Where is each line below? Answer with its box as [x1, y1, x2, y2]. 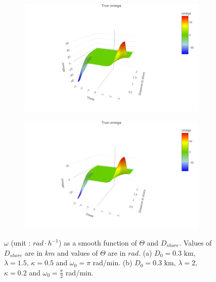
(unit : [11, 237, 31, 248]
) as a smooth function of [58, 237, 137, 248]
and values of [57, 247, 98, 258]
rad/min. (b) [93, 257, 133, 268]
